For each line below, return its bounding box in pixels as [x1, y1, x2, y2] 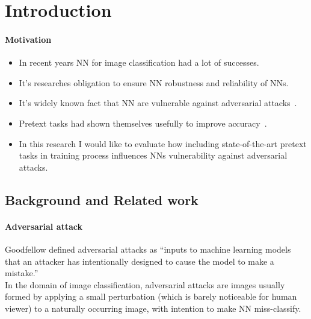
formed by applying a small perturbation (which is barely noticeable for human [5, 290, 297, 303]
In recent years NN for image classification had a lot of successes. [19, 56, 259, 69]
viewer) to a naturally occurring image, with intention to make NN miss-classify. [5, 302, 301, 314]
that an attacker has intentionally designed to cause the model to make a [5, 254, 274, 267]
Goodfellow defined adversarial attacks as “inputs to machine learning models [5, 242, 291, 255]
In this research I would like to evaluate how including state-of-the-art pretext [19, 137, 307, 150]
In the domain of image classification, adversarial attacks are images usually [5, 278, 285, 291]
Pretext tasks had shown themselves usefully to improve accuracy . [19, 116, 267, 129]
